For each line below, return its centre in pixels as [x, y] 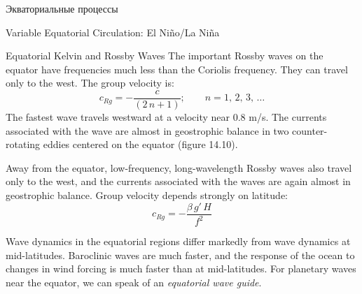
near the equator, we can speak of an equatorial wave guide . [134, 282]
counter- [310, 130]
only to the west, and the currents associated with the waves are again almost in [178, 181]
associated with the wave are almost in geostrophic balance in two [147, 130]
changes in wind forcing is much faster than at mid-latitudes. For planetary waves [181, 269]
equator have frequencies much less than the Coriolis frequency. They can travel [177, 69]
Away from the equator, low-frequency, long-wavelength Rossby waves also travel [179, 167]
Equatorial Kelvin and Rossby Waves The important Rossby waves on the [165, 56]
